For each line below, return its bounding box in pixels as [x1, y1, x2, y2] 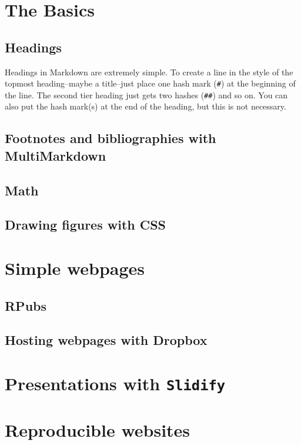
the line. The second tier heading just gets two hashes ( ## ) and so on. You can [5, 88, 288, 101]
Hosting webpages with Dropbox [5, 331, 208, 349]
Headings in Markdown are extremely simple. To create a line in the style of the [5, 65, 293, 78]
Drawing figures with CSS [5, 215, 166, 234]
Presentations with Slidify [5, 371, 226, 395]
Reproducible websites [5, 418, 190, 442]
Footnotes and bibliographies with [5, 129, 216, 147]
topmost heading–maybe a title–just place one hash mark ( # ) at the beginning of [5, 77, 296, 89]
